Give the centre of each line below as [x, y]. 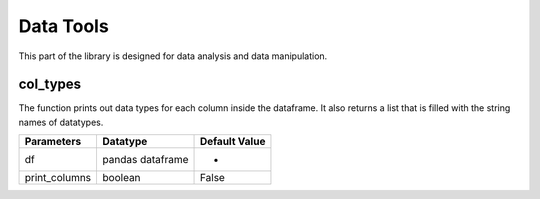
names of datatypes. [61, 122]
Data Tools [63, 26]
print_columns [58, 178]
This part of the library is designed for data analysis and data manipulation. [173, 56]
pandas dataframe [145, 160]
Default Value [232, 142]
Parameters [53, 142]
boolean [121, 178]
